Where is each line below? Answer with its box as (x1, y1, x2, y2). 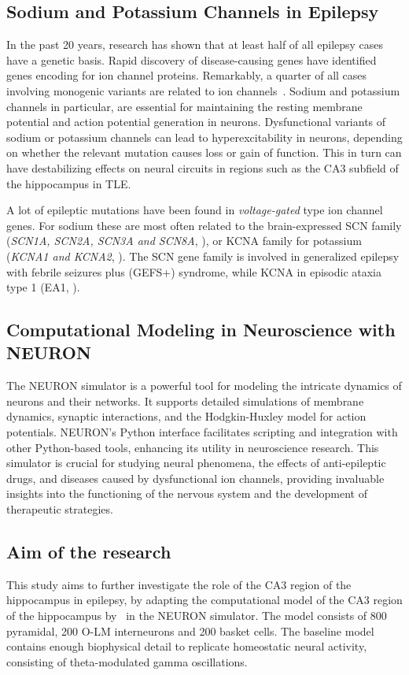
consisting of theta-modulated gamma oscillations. (6, 653, 248, 669)
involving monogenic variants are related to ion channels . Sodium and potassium (6, 82, 400, 98)
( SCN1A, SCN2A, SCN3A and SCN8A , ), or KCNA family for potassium (6, 232, 362, 249)
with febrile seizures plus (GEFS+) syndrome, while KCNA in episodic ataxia (6, 263, 382, 280)
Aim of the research (6, 540, 171, 564)
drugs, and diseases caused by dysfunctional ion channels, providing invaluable (6, 469, 385, 486)
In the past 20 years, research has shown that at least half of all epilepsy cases (6, 36, 384, 53)
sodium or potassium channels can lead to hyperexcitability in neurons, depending (6, 128, 403, 145)
